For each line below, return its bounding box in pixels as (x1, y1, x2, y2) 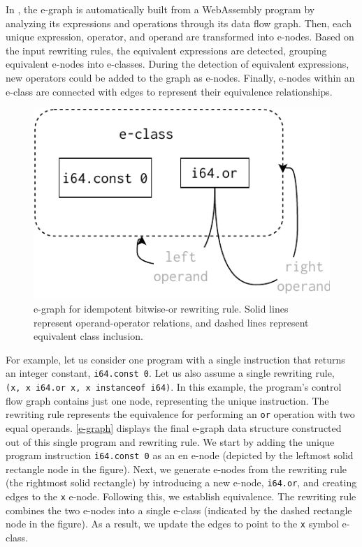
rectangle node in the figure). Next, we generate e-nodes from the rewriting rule (6, 461, 347, 476)
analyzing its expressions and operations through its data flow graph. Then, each (6, 15, 352, 30)
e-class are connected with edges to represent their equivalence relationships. (6, 84, 333, 98)
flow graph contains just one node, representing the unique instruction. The (6, 393, 329, 407)
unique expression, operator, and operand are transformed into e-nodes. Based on (6, 29, 354, 44)
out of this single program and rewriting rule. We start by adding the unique (6, 434, 335, 449)
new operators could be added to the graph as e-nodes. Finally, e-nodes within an (6, 70, 355, 84)
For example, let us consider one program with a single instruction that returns (6, 352, 345, 366)
